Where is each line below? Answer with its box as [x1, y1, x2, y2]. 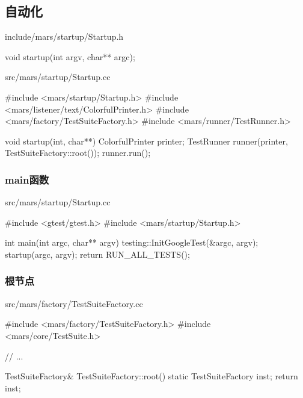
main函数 [5, 172, 49, 187]
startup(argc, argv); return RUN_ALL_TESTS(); [5, 247, 190, 260]
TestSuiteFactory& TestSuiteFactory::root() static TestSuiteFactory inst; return [5, 370, 298, 382]
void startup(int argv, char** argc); [5, 50, 135, 63]
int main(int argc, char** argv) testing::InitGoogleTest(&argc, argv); [5, 236, 259, 249]
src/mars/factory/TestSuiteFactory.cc [5, 297, 143, 309]
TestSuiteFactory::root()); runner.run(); [5, 146, 151, 159]
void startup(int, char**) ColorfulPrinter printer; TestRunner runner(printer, [5, 134, 288, 147]
